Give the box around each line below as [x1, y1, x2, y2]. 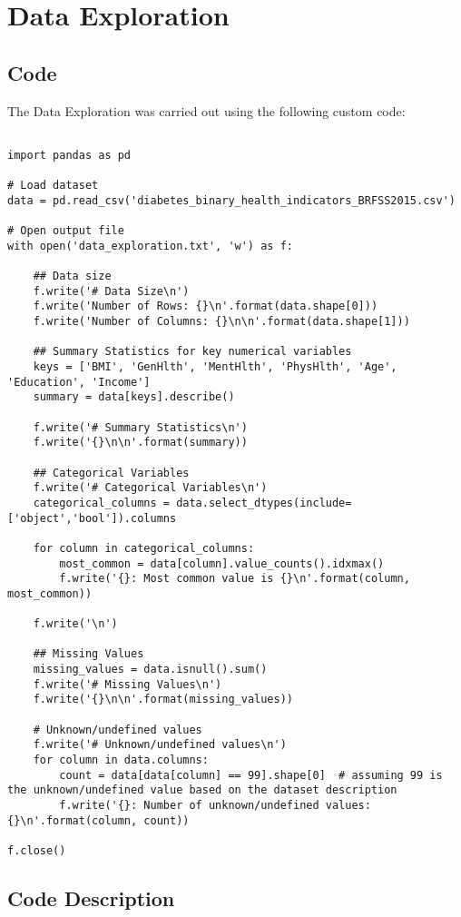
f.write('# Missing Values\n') [33, 677, 222, 691]
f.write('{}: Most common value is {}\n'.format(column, [59, 572, 410, 586]
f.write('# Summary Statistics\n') [33, 420, 248, 434]
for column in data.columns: [33, 754, 209, 767]
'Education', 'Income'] [7, 375, 151, 389]
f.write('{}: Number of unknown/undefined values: [59, 799, 371, 813]
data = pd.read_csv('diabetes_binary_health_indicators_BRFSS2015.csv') [7, 193, 456, 207]
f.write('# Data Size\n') [33, 284, 190, 298]
